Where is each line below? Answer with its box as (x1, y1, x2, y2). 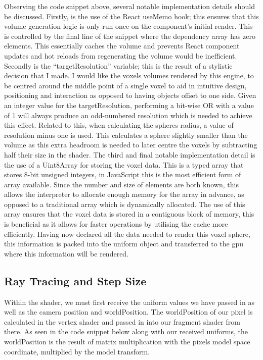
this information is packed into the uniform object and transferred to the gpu (4, 238, 243, 249)
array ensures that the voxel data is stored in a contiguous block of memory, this (4, 209, 254, 219)
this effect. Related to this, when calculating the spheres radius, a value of (4, 120, 234, 130)
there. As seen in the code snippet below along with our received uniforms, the (4, 326, 248, 337)
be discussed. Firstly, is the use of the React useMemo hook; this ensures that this (4, 11, 259, 21)
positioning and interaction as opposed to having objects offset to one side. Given (4, 90, 256, 100)
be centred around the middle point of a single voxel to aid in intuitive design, (4, 80, 247, 90)
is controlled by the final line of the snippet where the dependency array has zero (4, 30, 256, 41)
